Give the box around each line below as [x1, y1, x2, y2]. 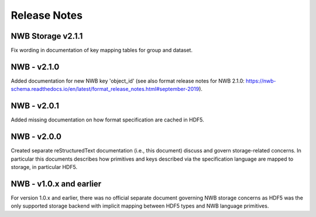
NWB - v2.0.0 [11, 132, 61, 142]
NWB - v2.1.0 [11, 62, 60, 72]
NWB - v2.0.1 [11, 101, 60, 111]
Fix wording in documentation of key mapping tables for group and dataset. [11, 47, 193, 54]
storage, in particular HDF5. [11, 163, 78, 170]
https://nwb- [246, 77, 276, 84]
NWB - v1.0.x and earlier [11, 179, 102, 189]
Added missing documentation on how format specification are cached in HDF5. [11, 116, 204, 123]
